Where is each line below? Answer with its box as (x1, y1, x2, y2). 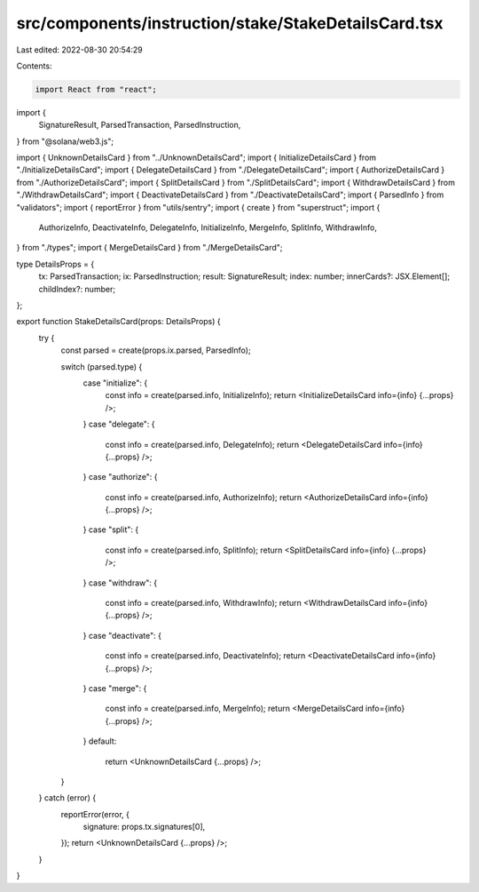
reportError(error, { (60, 808, 130, 819)
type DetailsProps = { (16, 259, 95, 269)
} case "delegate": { (82, 418, 155, 430)
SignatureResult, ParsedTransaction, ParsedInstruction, (38, 120, 241, 131)
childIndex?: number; (38, 283, 115, 294)
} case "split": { (82, 524, 139, 535)
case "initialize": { (82, 378, 148, 388)
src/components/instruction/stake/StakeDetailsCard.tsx (16, 13, 444, 33)
